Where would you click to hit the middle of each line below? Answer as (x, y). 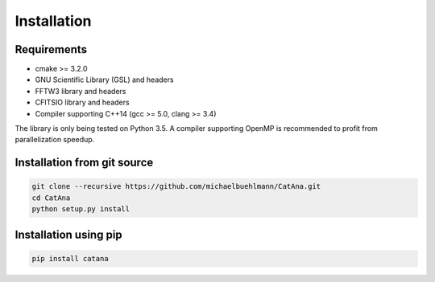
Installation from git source (84, 163)
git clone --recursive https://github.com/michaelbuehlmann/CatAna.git (176, 186)
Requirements (51, 49)
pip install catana (70, 258)
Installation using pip (68, 234)
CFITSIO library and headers (82, 102)
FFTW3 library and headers (81, 91)
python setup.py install (81, 209)
